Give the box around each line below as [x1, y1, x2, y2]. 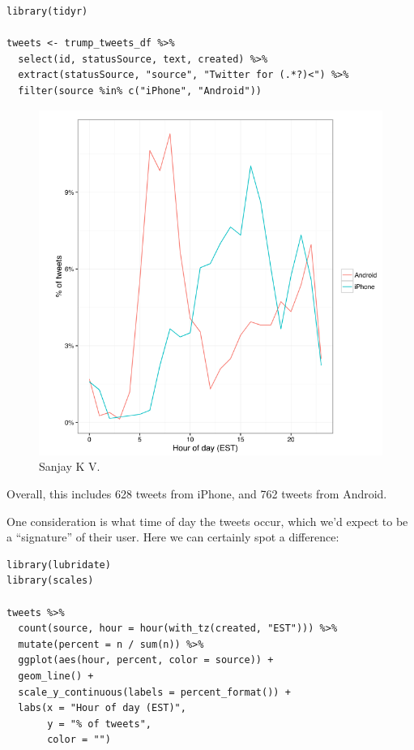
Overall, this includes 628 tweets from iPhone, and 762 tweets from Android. [6, 485, 387, 502]
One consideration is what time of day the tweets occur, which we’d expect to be [6, 512, 408, 529]
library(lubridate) [6, 558, 111, 571]
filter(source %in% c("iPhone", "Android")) [18, 84, 262, 97]
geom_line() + [18, 670, 94, 682]
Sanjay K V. [39, 458, 100, 475]
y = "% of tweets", [47, 718, 152, 730]
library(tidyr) [6, 6, 88, 17]
